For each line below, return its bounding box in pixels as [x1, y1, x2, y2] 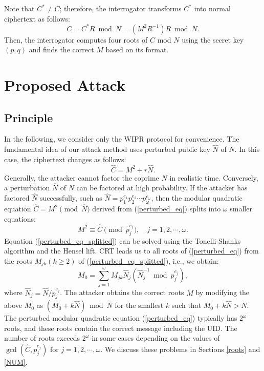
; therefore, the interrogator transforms [59, 3, 182, 13]
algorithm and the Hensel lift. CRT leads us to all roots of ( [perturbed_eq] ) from [4, 245, 259, 256]
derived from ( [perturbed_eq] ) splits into [92, 203, 221, 214]
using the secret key [182, 34, 244, 45]
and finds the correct [29, 44, 94, 55]
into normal [194, 3, 231, 13]
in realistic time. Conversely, [169, 172, 258, 183]
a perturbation [4, 182, 50, 193]
